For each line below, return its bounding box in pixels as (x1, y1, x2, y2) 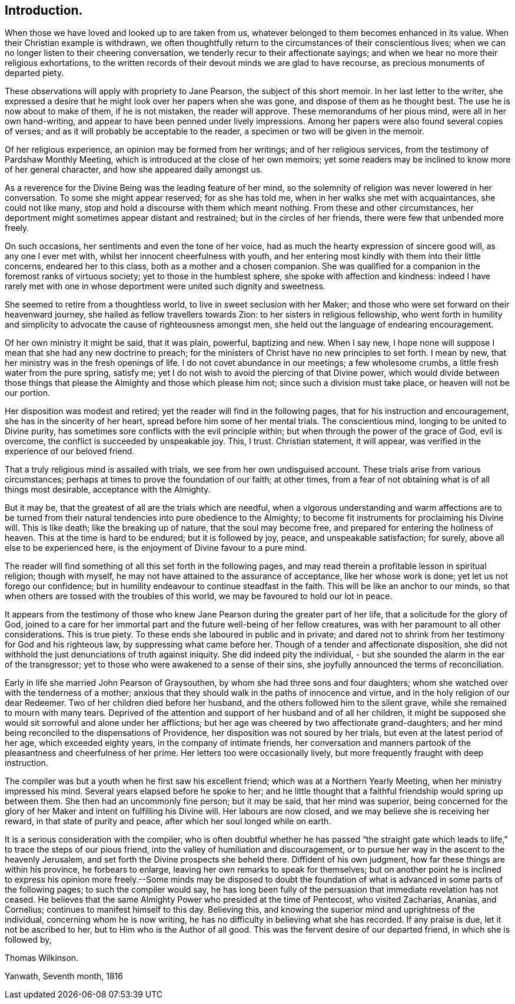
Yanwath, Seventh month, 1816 (5, 971, 123, 982)
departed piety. (5, 68, 64, 78)
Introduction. (5, 3, 83, 18)
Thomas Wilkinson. (5, 953, 79, 963)
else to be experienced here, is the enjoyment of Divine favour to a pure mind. (5, 543, 307, 553)
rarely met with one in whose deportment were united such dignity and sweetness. (5, 281, 325, 292)
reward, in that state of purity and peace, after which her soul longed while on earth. (5, 816, 331, 827)
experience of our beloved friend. (5, 446, 135, 457)
